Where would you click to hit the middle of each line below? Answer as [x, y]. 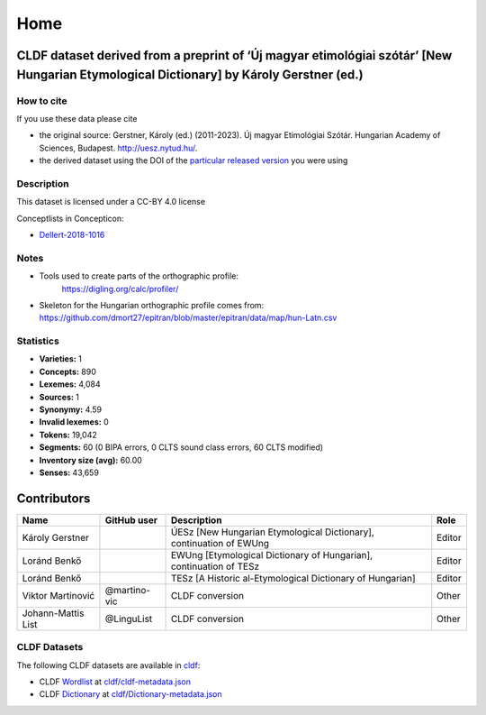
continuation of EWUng [220, 543]
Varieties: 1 [61, 359]
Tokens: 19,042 [68, 435]
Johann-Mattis [53, 613]
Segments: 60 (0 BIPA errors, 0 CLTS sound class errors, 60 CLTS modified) [181, 447]
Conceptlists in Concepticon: [71, 218]
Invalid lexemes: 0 [74, 422]
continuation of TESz [215, 566]
